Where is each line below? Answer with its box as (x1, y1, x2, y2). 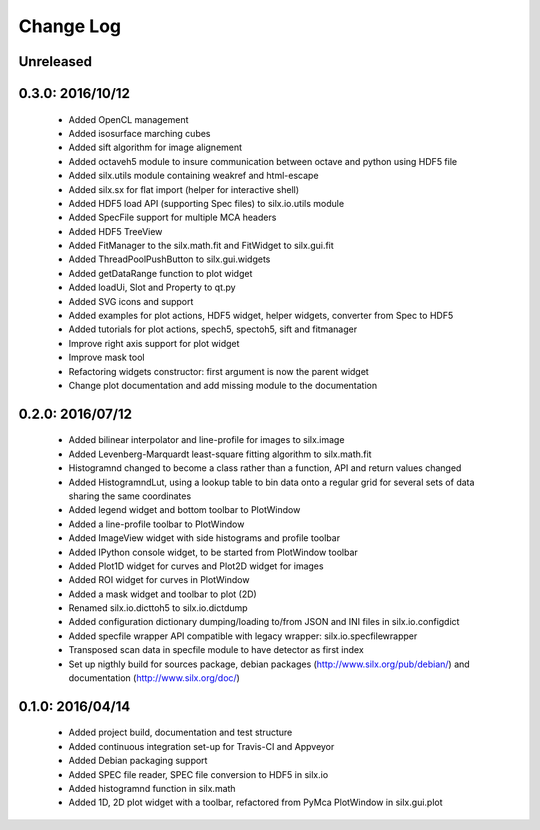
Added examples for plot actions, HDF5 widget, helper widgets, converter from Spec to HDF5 (68, 310, 454, 322)
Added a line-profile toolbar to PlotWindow (68, 518, 245, 530)
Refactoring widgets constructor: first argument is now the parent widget (68, 365, 369, 377)
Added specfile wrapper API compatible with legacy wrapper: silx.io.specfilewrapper (68, 630, 418, 642)
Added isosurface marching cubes (68, 127, 211, 139)
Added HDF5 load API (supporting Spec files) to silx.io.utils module (68, 197, 345, 209)
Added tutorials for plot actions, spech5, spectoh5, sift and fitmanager (68, 323, 358, 335)
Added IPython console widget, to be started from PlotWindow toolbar (68, 546, 359, 558)
